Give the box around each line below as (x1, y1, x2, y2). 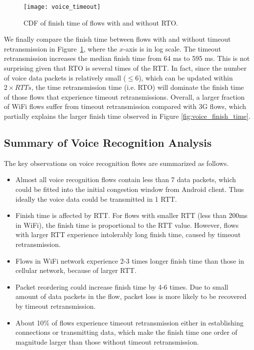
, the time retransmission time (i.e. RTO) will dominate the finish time (31, 82, 244, 92)
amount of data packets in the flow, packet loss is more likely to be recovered (15, 291, 247, 301)
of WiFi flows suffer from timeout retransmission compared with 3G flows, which (4, 101, 246, 111)
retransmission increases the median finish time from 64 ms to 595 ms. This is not (4, 53, 250, 63)
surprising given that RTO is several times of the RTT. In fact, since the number (4, 63, 247, 73)
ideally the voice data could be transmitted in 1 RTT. (15, 193, 177, 204)
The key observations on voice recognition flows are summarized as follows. (4, 158, 229, 168)
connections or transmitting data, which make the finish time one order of (15, 327, 237, 337)
